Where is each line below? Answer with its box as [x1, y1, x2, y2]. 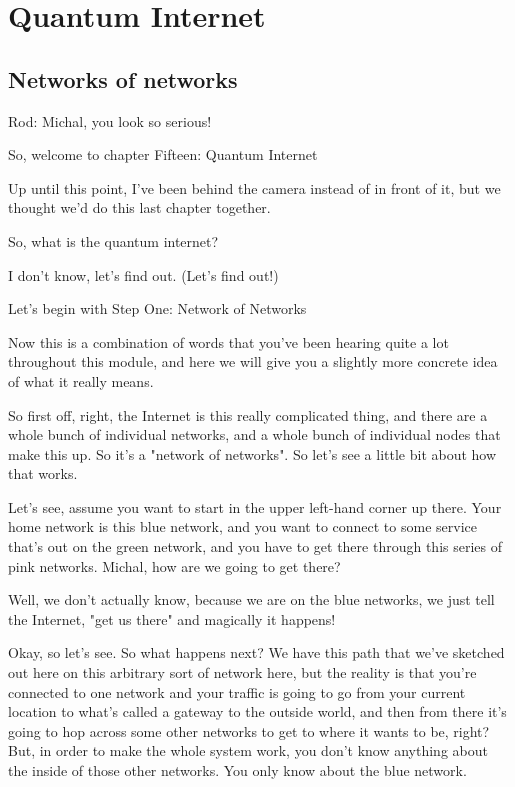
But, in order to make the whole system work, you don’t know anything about [8, 740, 488, 761]
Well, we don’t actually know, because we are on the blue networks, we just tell [8, 589, 495, 610]
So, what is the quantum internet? [8, 230, 219, 251]
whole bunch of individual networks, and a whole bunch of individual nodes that [8, 424, 501, 445]
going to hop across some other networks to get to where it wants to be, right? [8, 720, 490, 741]
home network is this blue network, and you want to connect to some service [8, 516, 477, 537]
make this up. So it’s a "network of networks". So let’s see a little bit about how [8, 443, 497, 464]
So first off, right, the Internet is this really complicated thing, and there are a [8, 404, 488, 425]
